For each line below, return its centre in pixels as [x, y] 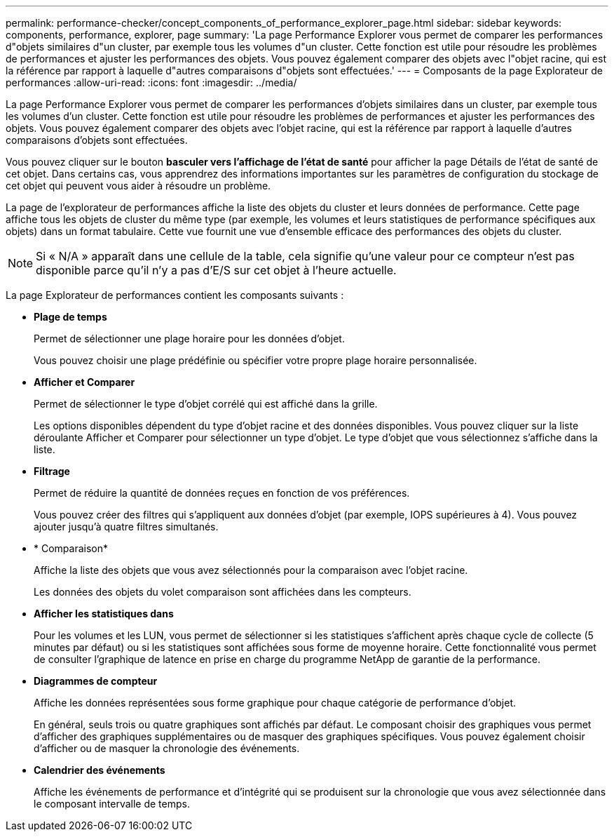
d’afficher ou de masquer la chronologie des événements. [167, 748]
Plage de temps [70, 317]
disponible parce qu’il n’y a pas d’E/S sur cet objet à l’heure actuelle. [216, 270]
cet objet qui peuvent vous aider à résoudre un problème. [138, 186]
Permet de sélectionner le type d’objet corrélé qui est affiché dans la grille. [206, 404]
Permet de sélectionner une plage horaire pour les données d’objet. [189, 339]
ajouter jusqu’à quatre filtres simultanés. [126, 527]
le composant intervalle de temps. [112, 804]
